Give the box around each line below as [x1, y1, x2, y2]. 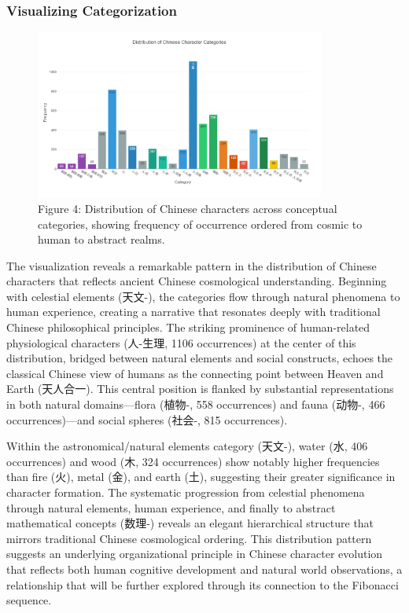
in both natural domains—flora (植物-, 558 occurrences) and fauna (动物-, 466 [6, 396, 385, 413]
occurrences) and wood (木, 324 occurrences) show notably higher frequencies [6, 453, 380, 469]
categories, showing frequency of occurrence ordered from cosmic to [38, 215, 363, 232]
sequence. [6, 592, 52, 608]
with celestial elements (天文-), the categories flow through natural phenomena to [6, 288, 400, 304]
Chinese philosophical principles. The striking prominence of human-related [6, 319, 370, 336]
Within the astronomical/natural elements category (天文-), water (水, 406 [6, 438, 368, 454]
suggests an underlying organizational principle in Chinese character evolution [6, 545, 383, 562]
